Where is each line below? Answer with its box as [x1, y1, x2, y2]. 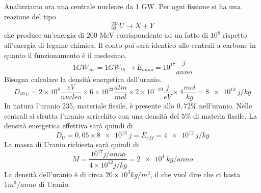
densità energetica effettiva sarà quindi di [4, 120, 133, 131]
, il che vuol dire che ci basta [150, 169, 241, 179]
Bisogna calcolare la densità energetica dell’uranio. [4, 74, 162, 85]
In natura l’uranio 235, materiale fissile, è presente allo [4, 100, 175, 111]
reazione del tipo [4, 11, 56, 21]
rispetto [223, 30, 247, 40]
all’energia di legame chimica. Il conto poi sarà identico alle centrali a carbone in [4, 40, 256, 50]
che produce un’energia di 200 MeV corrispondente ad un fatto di [4, 30, 208, 40]
